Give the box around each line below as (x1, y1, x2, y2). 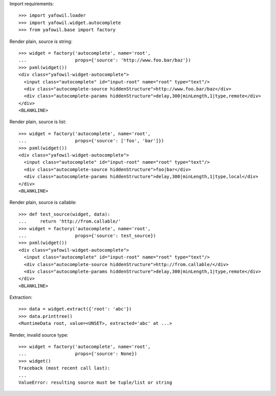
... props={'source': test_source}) (18, 233, 156, 238)
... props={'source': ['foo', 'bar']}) (18, 138, 165, 144)
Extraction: (9, 294, 33, 300)
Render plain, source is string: (9, 38, 73, 45)
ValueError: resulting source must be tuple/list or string (18, 379, 172, 385)
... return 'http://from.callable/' (18, 218, 121, 225)
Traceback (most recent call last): (18, 365, 110, 371)
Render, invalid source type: (9, 332, 68, 338)
